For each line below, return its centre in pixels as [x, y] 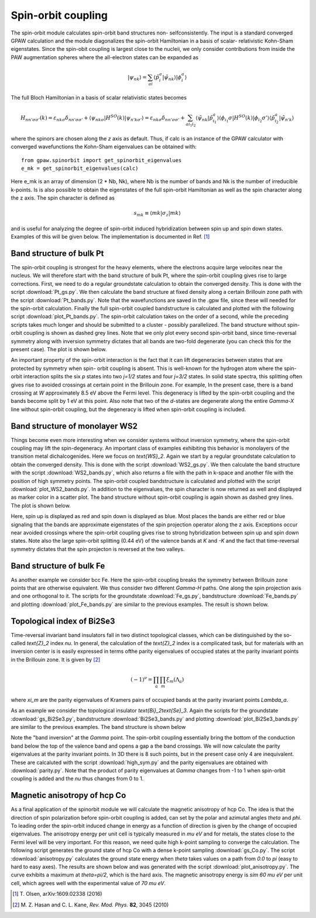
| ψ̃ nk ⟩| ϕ [172, 78]
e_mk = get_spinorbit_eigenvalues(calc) [80, 168]
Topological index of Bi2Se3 [63, 621]
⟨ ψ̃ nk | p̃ [204, 118]
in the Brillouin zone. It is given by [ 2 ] [56, 659]
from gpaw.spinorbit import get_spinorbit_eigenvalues [102, 160]
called [18, 643]
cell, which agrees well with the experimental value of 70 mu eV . [88, 883]
